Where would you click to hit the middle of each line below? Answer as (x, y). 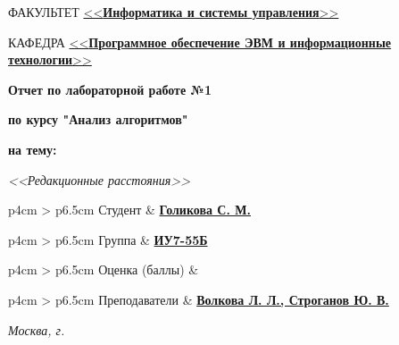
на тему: (33, 149)
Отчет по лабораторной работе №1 (110, 89)
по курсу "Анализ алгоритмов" (98, 119)
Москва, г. (37, 329)
